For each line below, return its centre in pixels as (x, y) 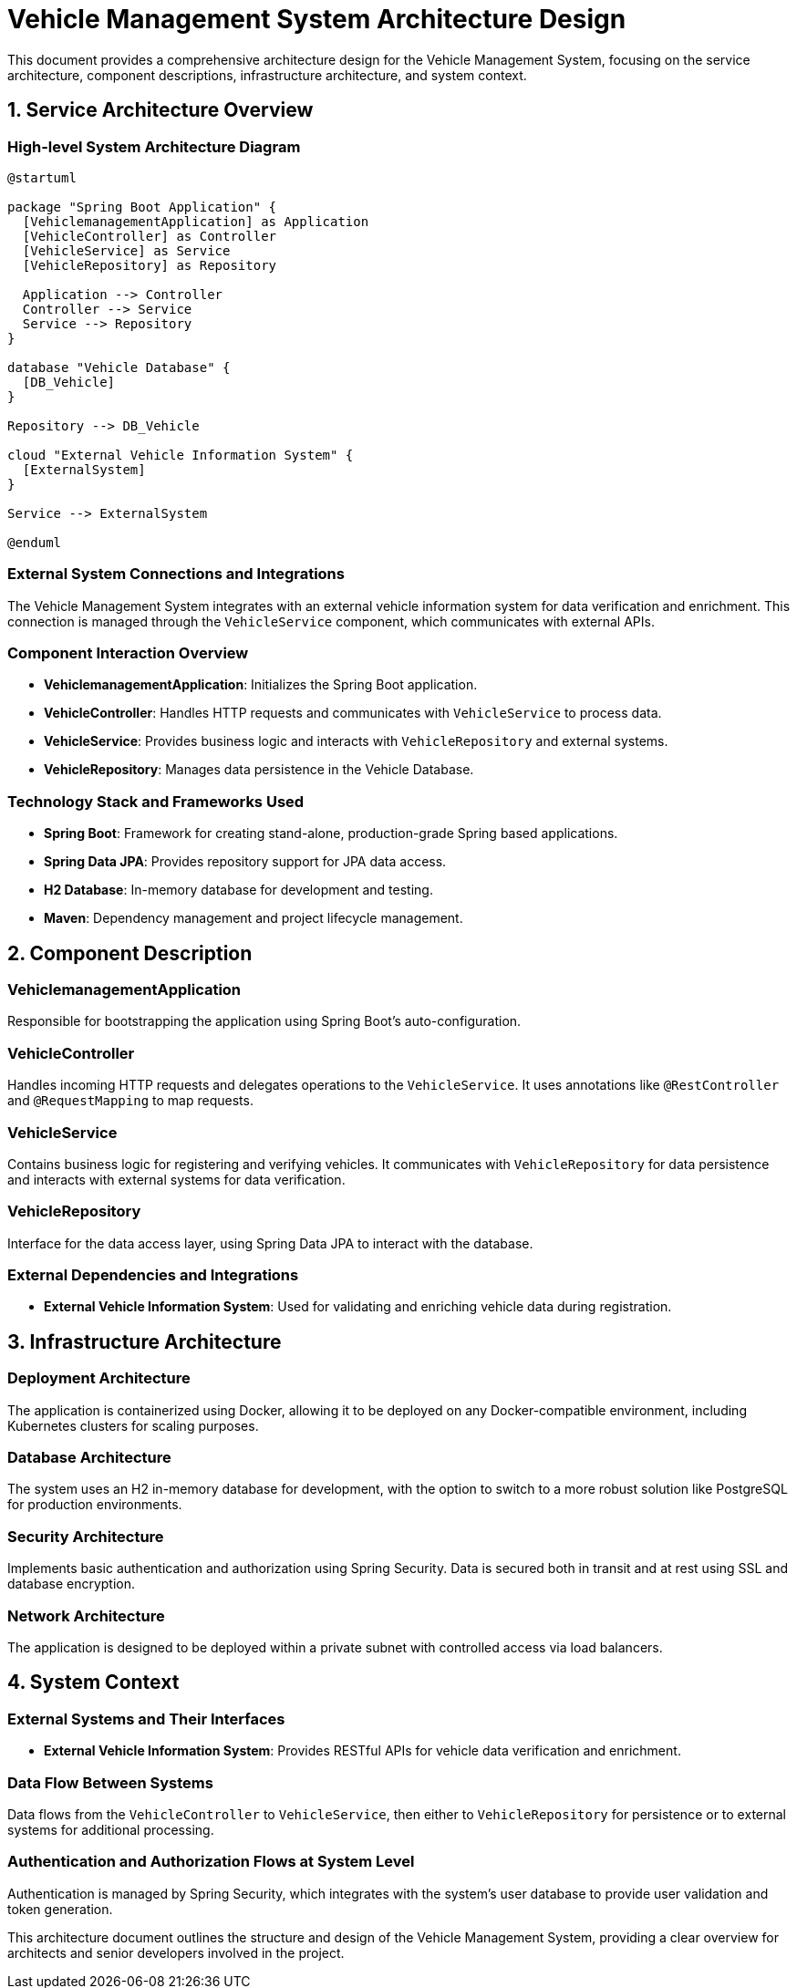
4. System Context (93, 1683)
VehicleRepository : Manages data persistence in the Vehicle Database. (259, 770)
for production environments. (95, 1505)
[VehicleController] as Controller (150, 236)
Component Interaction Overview (128, 653)
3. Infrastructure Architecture (145, 1341)
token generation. (60, 1909)
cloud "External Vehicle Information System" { (181, 455)
